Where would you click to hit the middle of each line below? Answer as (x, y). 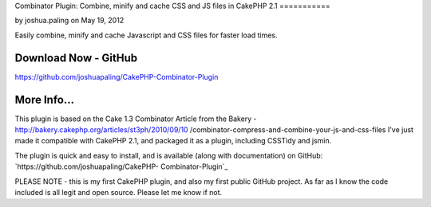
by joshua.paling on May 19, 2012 (69, 21)
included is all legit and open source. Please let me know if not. (119, 192)
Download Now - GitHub (76, 58)
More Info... (45, 100)
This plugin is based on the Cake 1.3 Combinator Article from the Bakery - (136, 119)
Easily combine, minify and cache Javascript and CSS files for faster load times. (146, 35)
